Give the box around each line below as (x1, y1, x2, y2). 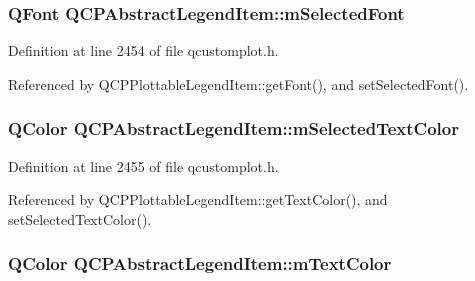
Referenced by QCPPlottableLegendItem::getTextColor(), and (8, 189, 388, 210)
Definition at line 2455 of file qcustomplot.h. (8, 155, 279, 176)
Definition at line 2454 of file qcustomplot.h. (8, 40, 279, 61)
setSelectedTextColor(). (8, 208, 152, 229)
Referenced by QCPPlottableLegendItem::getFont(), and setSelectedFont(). (8, 73, 469, 94)
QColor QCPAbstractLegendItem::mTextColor (8, 251, 392, 276)
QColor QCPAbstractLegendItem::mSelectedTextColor (8, 116, 459, 141)
